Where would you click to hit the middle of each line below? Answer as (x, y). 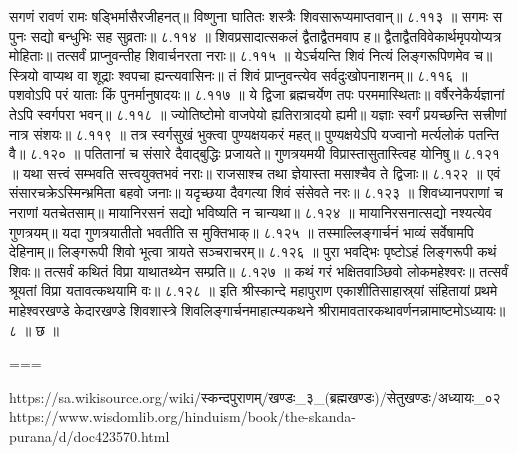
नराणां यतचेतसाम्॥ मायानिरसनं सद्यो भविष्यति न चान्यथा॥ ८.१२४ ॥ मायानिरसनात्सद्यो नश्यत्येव (250, 211)
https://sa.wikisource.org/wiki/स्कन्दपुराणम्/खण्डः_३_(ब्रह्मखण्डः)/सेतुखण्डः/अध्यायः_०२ (255, 396)
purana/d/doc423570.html (89, 435)
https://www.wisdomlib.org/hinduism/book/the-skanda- (182, 416)
